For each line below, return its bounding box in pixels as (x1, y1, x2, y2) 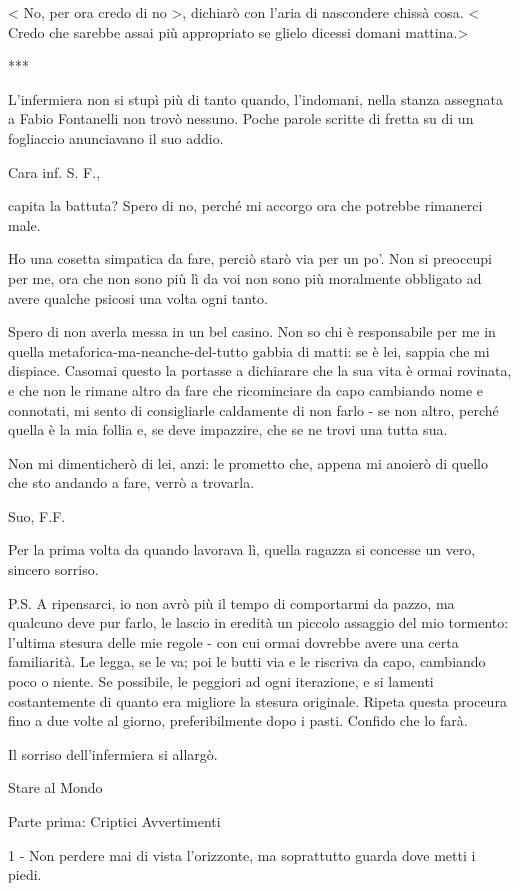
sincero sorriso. (8, 559, 99, 580)
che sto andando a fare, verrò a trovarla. (8, 472, 255, 493)
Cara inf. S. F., (8, 161, 101, 182)
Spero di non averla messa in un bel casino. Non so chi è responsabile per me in (8, 321, 496, 342)
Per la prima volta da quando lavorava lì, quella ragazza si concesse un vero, (8, 539, 476, 560)
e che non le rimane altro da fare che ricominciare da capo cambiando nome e (8, 379, 483, 400)
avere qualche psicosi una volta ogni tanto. (8, 287, 268, 308)
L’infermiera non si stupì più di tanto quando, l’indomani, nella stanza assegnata (8, 88, 503, 109)
